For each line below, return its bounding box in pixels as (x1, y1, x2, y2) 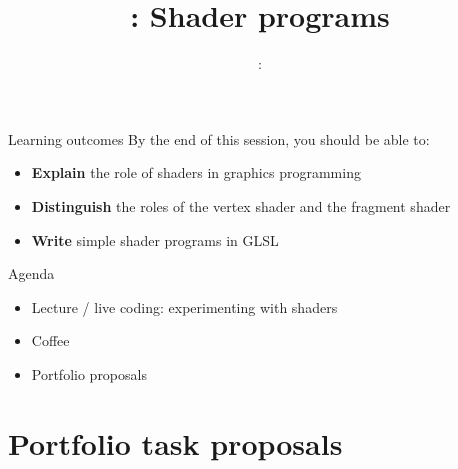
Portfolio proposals (31, 363, 147, 384)
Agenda (8, 263, 55, 284)
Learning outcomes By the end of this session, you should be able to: (8, 128, 430, 149)
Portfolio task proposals (8, 422, 343, 463)
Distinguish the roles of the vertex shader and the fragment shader (31, 195, 451, 216)
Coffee (31, 330, 70, 351)
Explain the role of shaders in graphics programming (31, 162, 361, 183)
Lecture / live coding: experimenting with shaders (31, 296, 338, 317)
